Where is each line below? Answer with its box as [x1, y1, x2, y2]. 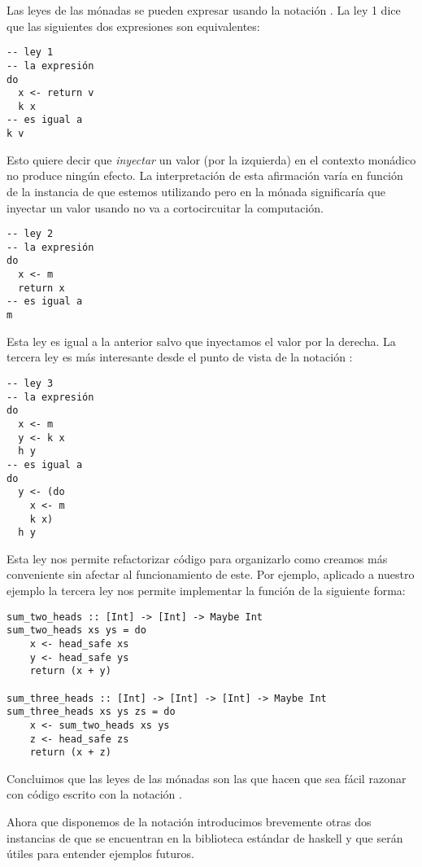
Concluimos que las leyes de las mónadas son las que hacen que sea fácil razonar [7, 769, 407, 786]
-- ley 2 [7, 228, 54, 240]
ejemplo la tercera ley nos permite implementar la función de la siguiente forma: [7, 582, 406, 598]
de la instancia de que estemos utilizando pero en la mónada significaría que [7, 182, 385, 199]
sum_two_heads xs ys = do [7, 624, 146, 637]
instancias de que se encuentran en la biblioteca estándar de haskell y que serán [7, 829, 403, 846]
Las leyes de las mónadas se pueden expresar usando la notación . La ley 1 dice [7, 2, 401, 18]
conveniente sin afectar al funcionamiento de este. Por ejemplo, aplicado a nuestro [7, 566, 415, 583]
